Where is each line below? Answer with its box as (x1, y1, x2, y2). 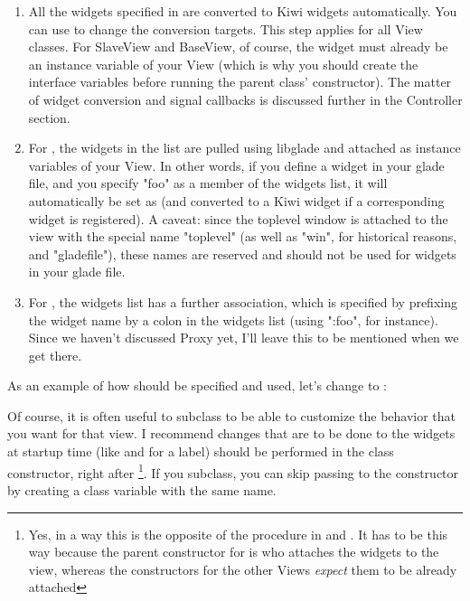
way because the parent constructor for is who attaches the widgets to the (28, 542, 439, 561)
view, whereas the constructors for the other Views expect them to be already (28, 559, 457, 578)
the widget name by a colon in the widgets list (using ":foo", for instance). (28, 310, 438, 329)
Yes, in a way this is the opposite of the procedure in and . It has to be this (28, 524, 448, 543)
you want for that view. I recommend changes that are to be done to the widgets (7, 424, 456, 443)
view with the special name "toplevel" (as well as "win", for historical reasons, (28, 227, 457, 246)
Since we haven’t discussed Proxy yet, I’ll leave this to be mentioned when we (28, 328, 459, 347)
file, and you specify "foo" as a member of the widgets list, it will (28, 174, 388, 193)
